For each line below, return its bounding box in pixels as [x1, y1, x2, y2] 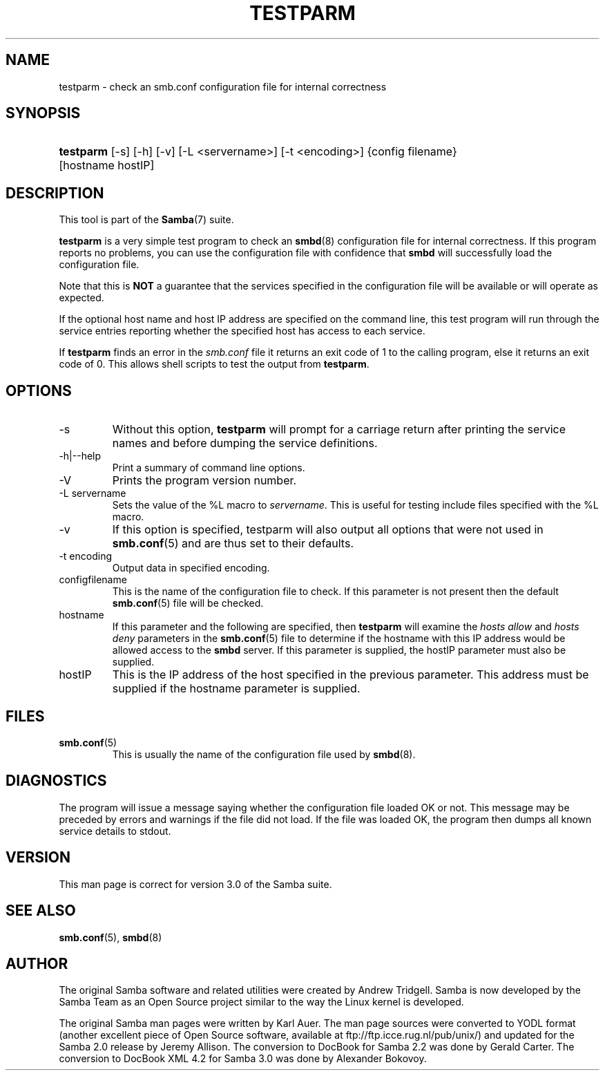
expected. [59, 292, 104, 304]
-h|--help [59, 450, 102, 462]
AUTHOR [6, 954, 68, 972]
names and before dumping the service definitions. [112, 436, 378, 451]
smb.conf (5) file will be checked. [112, 597, 264, 610]
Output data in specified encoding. [112, 562, 270, 574]
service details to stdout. [59, 824, 171, 837]
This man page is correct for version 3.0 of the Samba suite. [59, 878, 332, 890]
